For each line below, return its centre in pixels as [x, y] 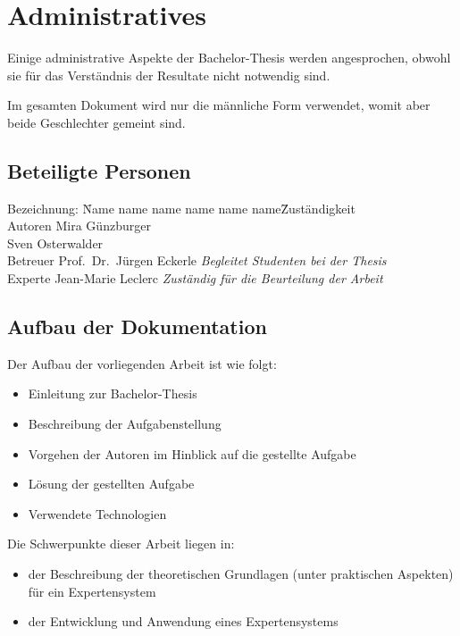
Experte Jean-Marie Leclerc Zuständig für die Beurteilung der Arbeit [195, 278]
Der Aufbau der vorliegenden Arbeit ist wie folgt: [142, 363]
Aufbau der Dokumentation [137, 326]
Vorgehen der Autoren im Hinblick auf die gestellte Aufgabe [192, 453]
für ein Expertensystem [92, 591]
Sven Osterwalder [55, 243]
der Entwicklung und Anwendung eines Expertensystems [183, 621]
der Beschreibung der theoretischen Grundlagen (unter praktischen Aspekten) [241, 574]
